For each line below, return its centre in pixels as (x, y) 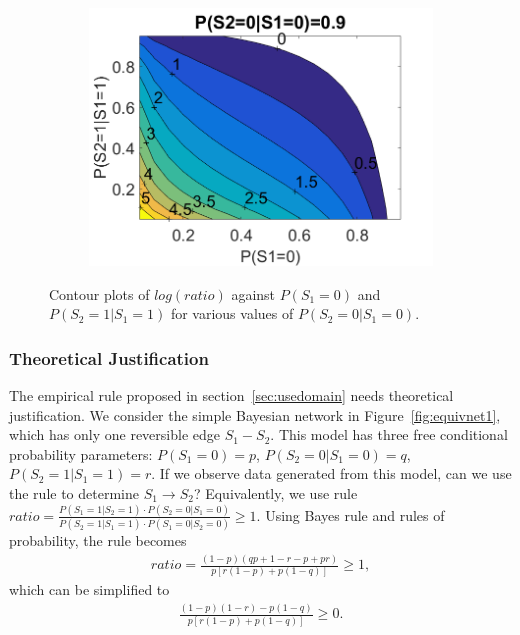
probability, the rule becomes (98, 540)
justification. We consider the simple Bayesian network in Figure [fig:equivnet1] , (255, 414)
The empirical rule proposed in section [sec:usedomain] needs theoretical (231, 395)
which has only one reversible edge (114, 434)
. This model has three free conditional (389, 434)
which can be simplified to (89, 589)
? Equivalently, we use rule (275, 492)
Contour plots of (99, 293)
